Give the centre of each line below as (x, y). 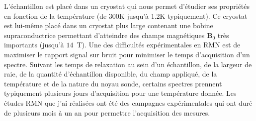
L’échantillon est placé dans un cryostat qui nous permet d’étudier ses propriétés (127, 6)
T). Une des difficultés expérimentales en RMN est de (159, 45)
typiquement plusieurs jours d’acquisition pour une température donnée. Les (120, 93)
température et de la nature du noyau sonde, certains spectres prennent (113, 83)
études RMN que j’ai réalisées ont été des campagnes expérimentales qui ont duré (128, 102)
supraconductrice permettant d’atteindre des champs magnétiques (104, 35)
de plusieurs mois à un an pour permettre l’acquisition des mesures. (107, 112)
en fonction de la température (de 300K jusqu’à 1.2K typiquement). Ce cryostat (126, 16)
